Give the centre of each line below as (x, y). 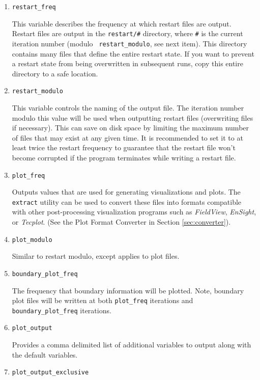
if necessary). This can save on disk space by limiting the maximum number (131, 128)
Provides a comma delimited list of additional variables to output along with (132, 345)
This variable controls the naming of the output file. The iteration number (128, 107)
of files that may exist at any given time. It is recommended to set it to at (127, 137)
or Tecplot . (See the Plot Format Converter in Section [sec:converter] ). (121, 222)
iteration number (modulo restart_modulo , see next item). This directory (129, 43)
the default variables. (45, 354)
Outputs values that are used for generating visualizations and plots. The (126, 192)
